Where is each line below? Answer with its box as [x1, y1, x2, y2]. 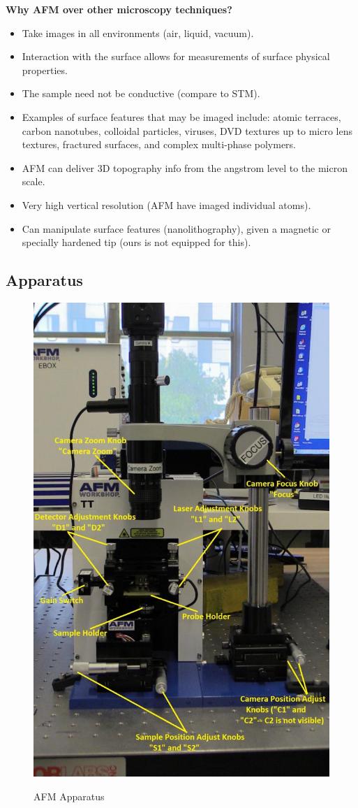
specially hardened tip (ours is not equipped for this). [22, 235, 251, 250]
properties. [22, 62, 68, 77]
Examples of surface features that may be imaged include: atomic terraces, [22, 109, 341, 124]
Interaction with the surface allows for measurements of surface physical [22, 49, 330, 64]
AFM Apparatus [33, 788, 105, 803]
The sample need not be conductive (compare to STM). [22, 86, 260, 101]
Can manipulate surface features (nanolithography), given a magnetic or [22, 221, 331, 236]
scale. [22, 174, 45, 189]
